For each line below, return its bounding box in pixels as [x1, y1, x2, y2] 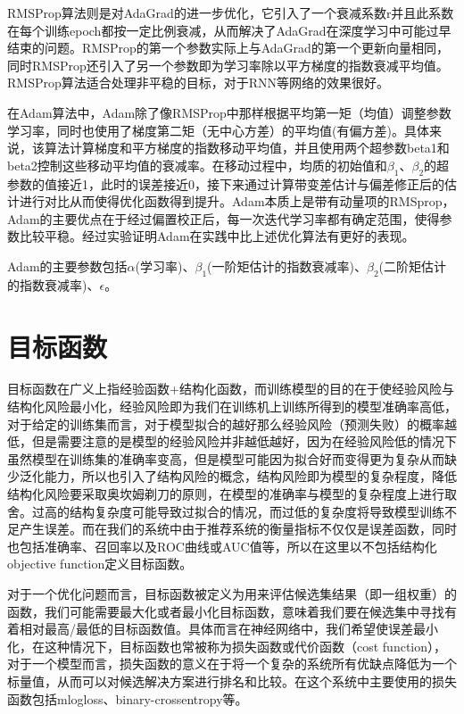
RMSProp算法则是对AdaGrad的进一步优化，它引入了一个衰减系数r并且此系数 [7, 4, 454, 21]
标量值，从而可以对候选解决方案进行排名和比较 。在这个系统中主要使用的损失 [7, 671, 457, 690]
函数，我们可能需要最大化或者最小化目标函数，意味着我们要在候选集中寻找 [7, 602, 444, 620]
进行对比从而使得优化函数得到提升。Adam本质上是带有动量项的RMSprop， [19, 192, 455, 211]
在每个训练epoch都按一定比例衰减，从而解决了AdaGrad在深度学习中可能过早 [7, 21, 452, 39]
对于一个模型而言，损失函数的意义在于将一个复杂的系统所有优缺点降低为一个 [7, 654, 457, 673]
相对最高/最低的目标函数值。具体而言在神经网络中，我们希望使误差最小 [19, 619, 438, 638]
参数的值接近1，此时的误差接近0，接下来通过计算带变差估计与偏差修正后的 [7, 174, 444, 193]
